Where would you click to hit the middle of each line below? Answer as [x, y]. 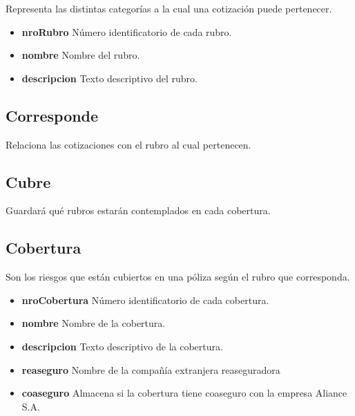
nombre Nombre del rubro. [81, 55]
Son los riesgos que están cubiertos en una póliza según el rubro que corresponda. [178, 277]
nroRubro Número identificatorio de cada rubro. [127, 31]
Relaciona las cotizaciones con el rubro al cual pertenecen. [128, 144]
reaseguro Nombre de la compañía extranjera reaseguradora [151, 369]
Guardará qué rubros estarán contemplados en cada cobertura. [138, 210]
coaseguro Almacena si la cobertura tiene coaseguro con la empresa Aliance [184, 393]
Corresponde [52, 115]
